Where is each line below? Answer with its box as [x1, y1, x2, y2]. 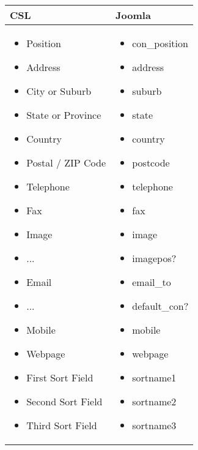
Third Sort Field [26, 418, 97, 432]
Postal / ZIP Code [26, 156, 106, 170]
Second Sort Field [26, 394, 103, 408]
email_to [132, 275, 171, 289]
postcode [132, 156, 170, 170]
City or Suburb [26, 84, 92, 98]
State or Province [26, 108, 101, 122]
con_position [132, 36, 188, 50]
